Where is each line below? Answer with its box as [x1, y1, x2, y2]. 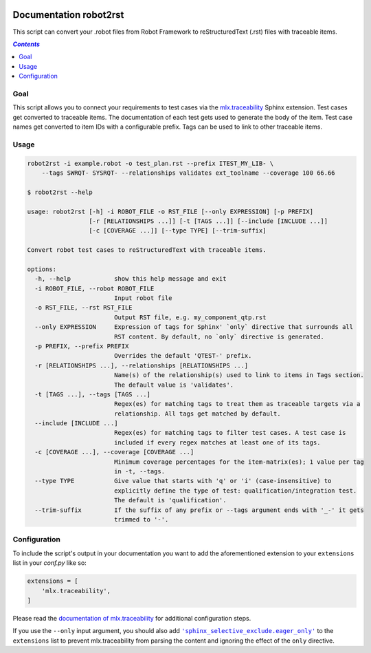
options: [27, 265, 57, 273]
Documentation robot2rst [12, 9, 124, 21]
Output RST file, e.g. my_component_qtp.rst [113, 313, 267, 321]
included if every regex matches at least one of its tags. [113, 438, 321, 447]
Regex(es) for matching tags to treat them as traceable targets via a [113, 400, 361, 408]
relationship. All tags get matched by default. [113, 409, 281, 418]
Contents [12, 40, 41, 48]
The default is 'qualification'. [113, 496, 227, 504]
